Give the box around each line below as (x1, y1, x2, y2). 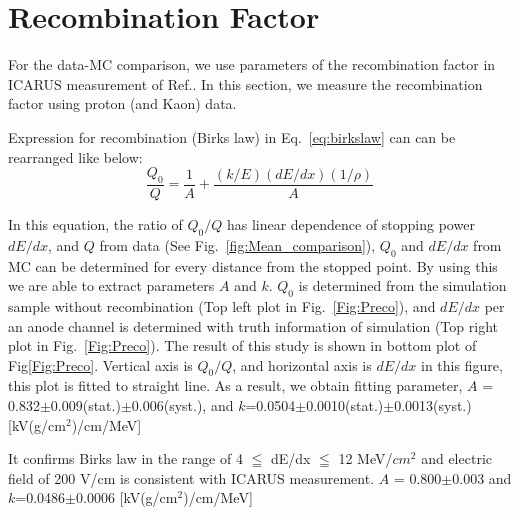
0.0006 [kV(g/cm (76, 487, 178, 508)
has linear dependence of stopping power (226, 213, 475, 234)
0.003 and (452, 467, 512, 488)
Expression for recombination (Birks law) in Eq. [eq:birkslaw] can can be (8, 126, 456, 147)
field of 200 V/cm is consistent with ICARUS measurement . (8, 467, 375, 488)
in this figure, (420, 354, 503, 375)
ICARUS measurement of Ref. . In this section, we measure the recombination (8, 73, 483, 94)
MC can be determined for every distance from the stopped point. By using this (8, 255, 498, 276)
